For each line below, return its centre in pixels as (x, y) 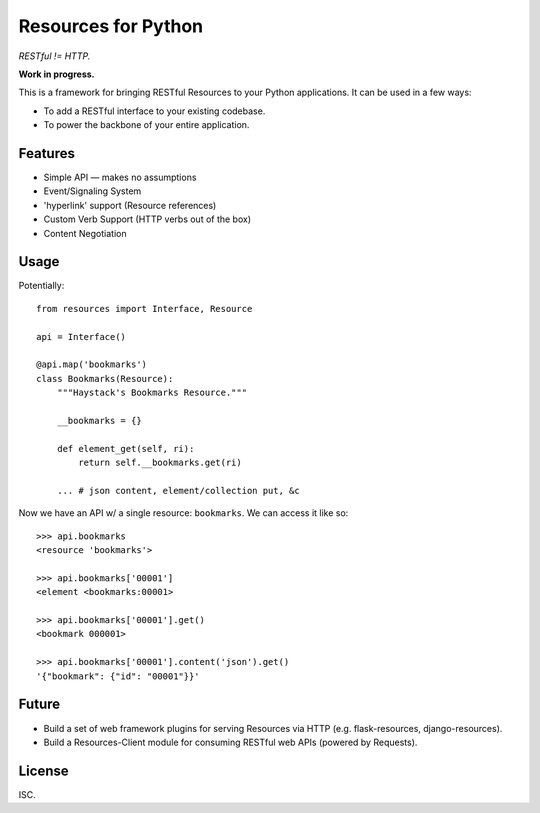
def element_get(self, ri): (125, 448)
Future (39, 704)
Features (46, 153)
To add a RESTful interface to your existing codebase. (154, 111)
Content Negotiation (85, 233)
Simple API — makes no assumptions (120, 177)
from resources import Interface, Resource (144, 308)
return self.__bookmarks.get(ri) (160, 463)
